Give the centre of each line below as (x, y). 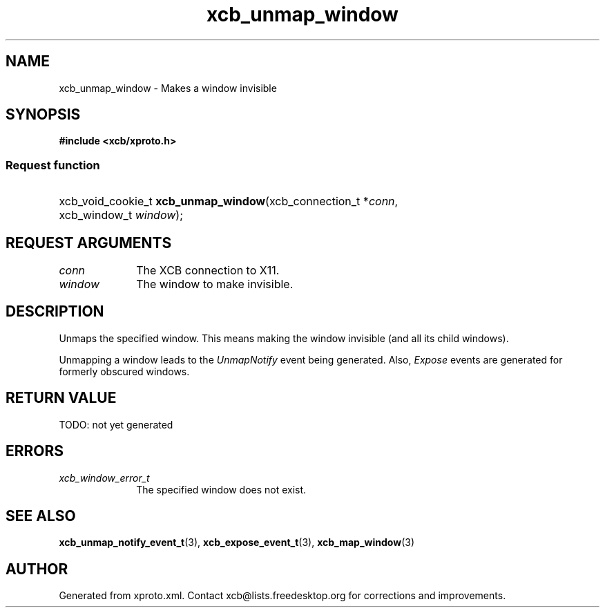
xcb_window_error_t (104, 478)
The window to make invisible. (215, 284)
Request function (53, 165)
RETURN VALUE (61, 398)
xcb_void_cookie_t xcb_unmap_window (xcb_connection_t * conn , (229, 201)
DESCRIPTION (55, 312)
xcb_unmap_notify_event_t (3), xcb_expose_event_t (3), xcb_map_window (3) (237, 543)
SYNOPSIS (43, 115)
